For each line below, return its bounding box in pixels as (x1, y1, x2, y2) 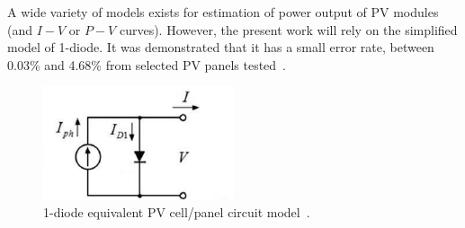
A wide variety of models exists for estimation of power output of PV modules (7, 3, 439, 21)
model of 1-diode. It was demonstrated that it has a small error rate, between (7, 38, 434, 57)
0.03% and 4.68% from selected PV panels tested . (7, 55, 287, 74)
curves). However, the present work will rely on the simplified (119, 20, 458, 39)
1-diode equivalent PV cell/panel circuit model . (43, 203, 310, 222)
